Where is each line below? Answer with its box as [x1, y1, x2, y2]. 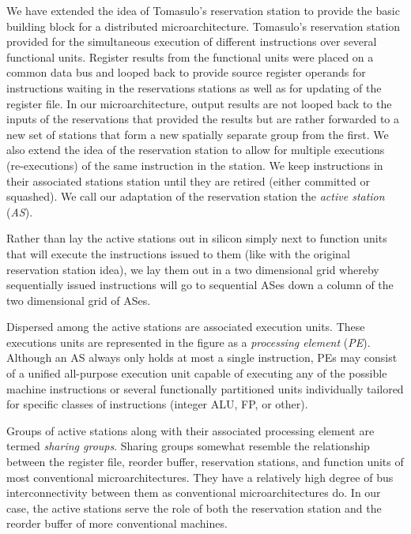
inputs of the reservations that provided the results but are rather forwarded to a [6, 111, 399, 127]
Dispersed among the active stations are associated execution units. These [6, 318, 365, 335]
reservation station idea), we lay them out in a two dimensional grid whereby [6, 261, 379, 277]
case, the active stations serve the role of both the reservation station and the [6, 499, 382, 516]
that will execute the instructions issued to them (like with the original [6, 245, 350, 261]
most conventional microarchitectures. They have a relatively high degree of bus [6, 468, 394, 485]
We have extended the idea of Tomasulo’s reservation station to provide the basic [6, 2, 400, 18]
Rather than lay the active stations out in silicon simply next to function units [6, 230, 387, 246]
